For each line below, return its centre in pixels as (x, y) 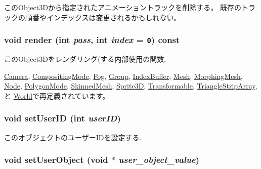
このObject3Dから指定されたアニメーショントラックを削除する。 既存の (123, 7)
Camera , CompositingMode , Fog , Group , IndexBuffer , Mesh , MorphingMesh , (123, 76)
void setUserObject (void (56, 160)
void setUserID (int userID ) (62, 118)
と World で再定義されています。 (57, 95)
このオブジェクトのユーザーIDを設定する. (73, 137)
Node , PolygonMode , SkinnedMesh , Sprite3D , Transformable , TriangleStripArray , (131, 86)
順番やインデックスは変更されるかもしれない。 (103, 17)
